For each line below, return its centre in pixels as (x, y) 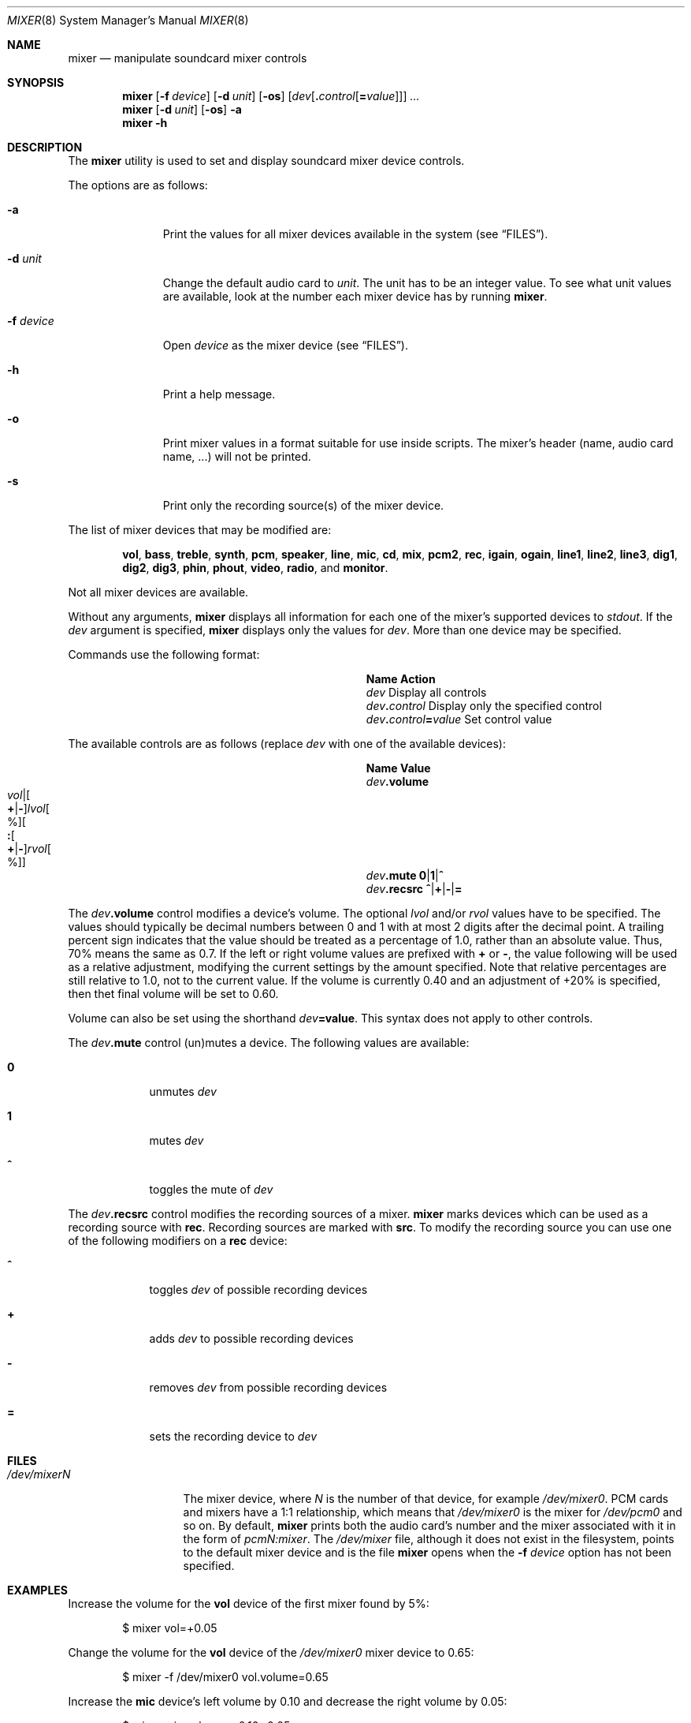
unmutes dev (183, 1091)
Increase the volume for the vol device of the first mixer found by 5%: (249, 1603)
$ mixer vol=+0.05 (170, 1628)
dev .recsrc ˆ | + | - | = (414, 889)
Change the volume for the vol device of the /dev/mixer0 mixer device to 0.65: (271, 1652)
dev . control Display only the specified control (484, 706)
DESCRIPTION (45, 147)
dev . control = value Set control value (459, 719)
